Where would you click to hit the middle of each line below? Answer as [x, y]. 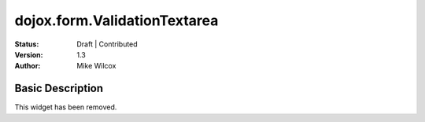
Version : [29, 54]
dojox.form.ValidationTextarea [116, 20]
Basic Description [59, 89]
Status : [27, 44]
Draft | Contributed [107, 44]
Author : [28, 66]
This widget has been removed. [66, 107]
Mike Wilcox [96, 66]
